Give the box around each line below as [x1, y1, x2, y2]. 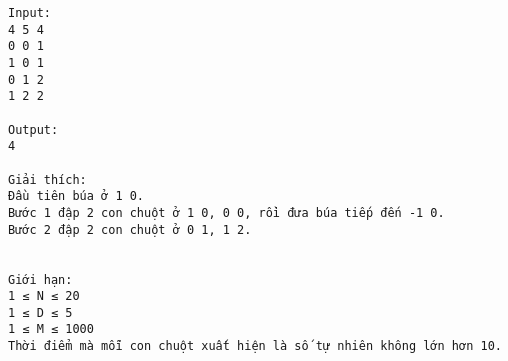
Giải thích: [8, 172, 87, 187]
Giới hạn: [8, 272, 73, 287]
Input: [8, 6, 51, 20]
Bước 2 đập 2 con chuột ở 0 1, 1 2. [8, 222, 252, 237]
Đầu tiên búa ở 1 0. [8, 189, 145, 204]
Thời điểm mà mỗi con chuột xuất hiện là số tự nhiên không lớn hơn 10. [8, 339, 502, 354]
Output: [8, 122, 59, 137]
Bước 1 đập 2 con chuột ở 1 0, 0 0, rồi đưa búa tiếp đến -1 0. [8, 205, 445, 220]
